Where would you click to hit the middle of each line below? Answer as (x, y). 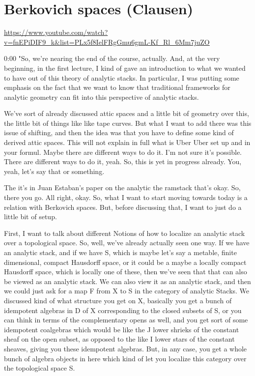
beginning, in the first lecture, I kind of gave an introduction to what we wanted (125, 68)
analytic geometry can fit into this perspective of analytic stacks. (101, 97)
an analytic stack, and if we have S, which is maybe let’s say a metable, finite (120, 252)
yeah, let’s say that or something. (54, 171)
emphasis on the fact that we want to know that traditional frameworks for (117, 87)
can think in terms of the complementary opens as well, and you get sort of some (126, 320)
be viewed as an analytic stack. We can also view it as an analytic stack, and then (127, 281)
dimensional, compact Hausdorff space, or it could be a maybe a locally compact (125, 262)
